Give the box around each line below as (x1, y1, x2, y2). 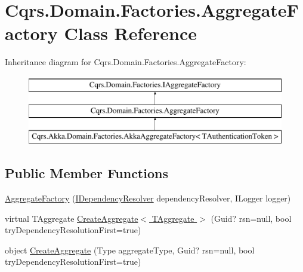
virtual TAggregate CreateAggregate (5, 212, 138, 224)
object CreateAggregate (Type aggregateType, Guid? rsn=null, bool (5, 243, 255, 256)
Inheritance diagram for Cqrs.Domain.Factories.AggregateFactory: (5, 56, 246, 68)
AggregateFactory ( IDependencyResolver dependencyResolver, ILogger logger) (5, 192, 291, 204)
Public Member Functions (5, 164, 168, 182)
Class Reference (64, 21, 197, 45)
